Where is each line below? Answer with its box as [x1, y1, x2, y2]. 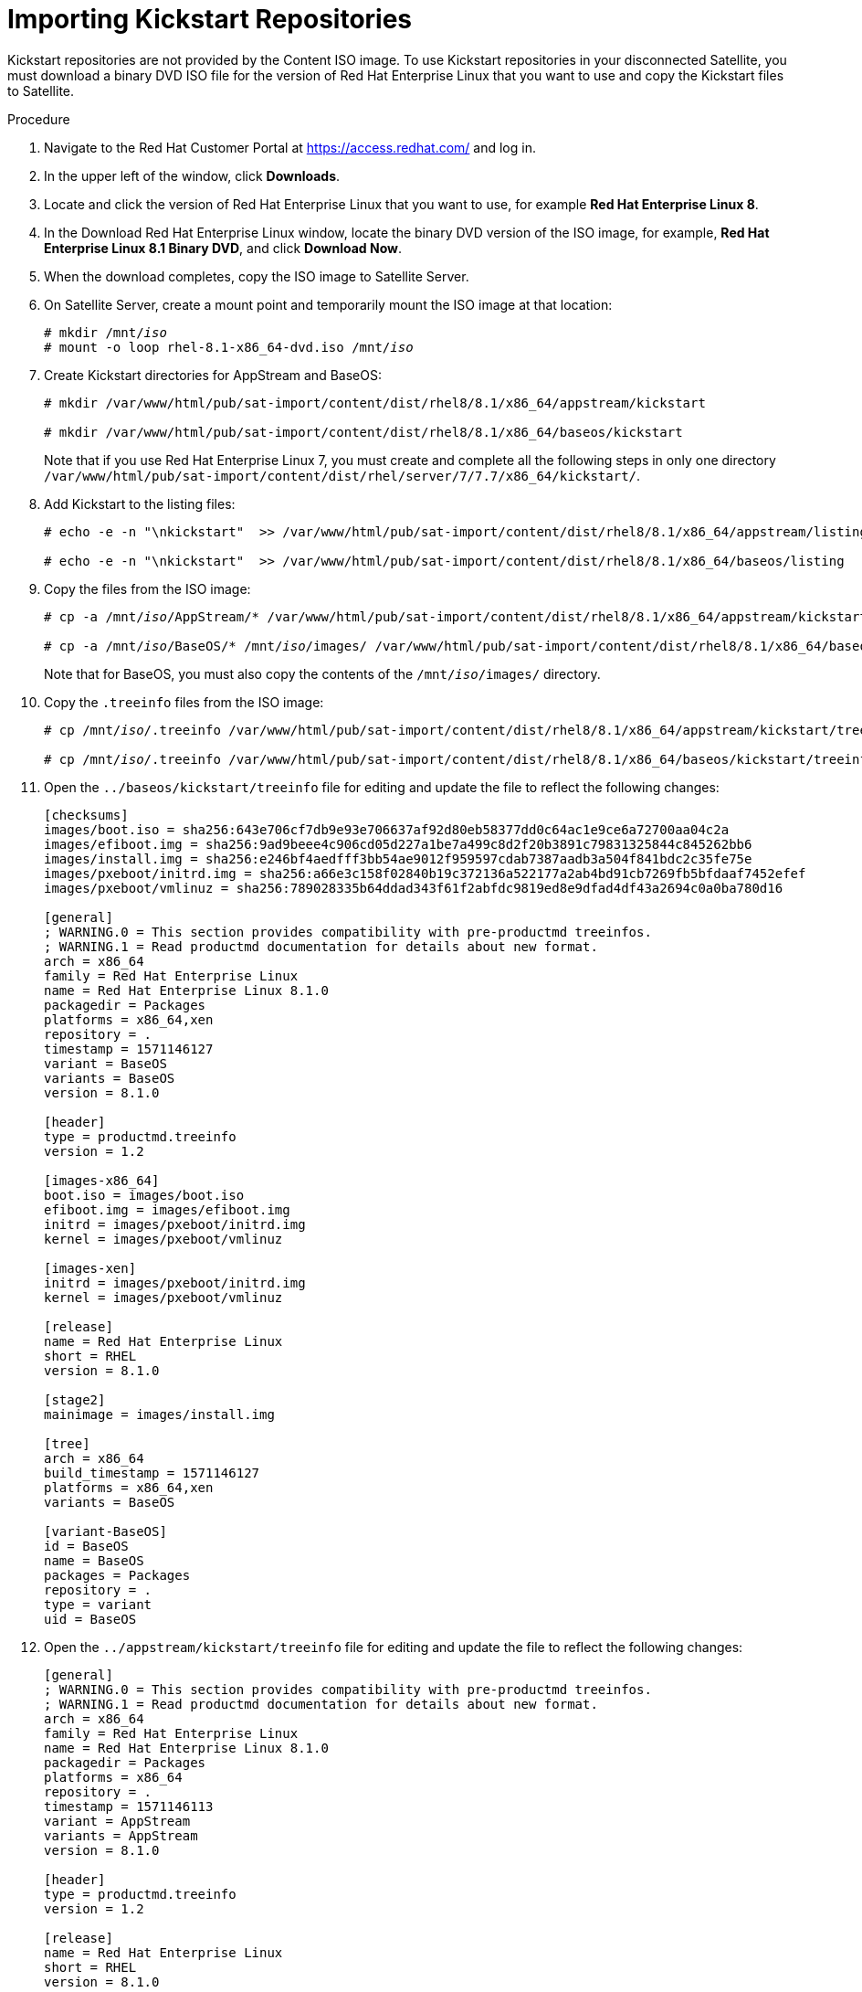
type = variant [44, 1596, 152, 1612]
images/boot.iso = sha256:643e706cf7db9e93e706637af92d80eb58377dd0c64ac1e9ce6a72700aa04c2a [44, 821, 730, 837]
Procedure [7, 111, 70, 127]
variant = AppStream [44, 1813, 191, 1828]
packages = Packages [44, 1567, 191, 1583]
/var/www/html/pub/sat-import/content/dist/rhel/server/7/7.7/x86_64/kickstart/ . [44, 467, 641, 483]
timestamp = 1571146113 [44, 1798, 214, 1814]
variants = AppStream [44, 1828, 198, 1843]
